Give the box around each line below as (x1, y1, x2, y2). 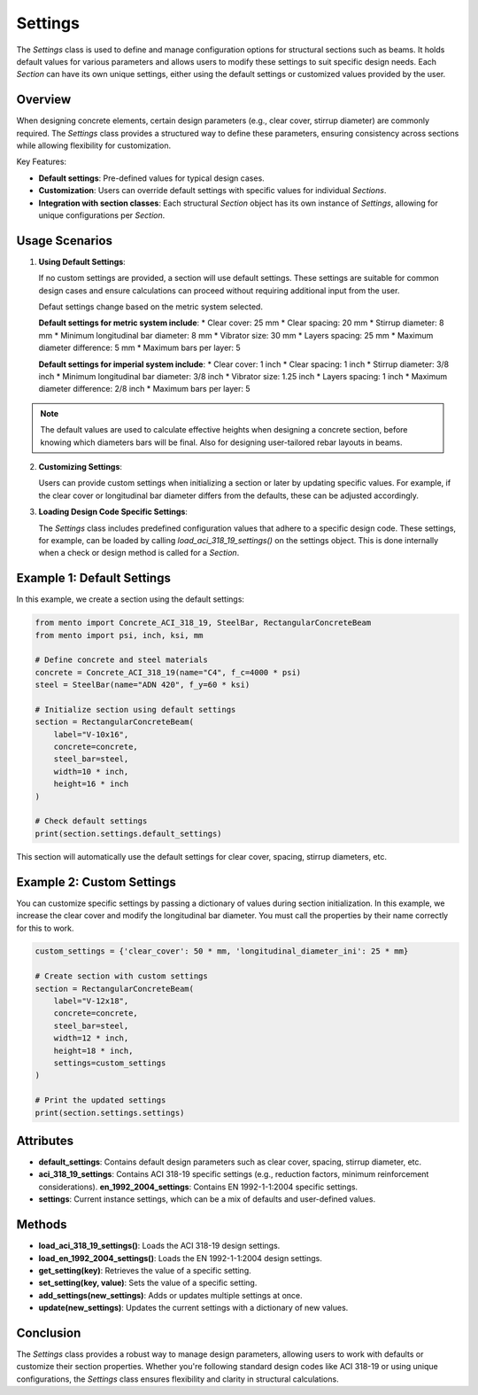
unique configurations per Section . (38, 209, 166, 221)
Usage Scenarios (16, 233, 112, 248)
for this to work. (16, 923, 74, 933)
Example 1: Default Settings (16, 571, 172, 586)
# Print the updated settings (35, 1095, 166, 1105)
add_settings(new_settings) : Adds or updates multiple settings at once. (38, 1290, 303, 1300)
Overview (16, 92, 72, 107)
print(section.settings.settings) (35, 1108, 185, 1118)
